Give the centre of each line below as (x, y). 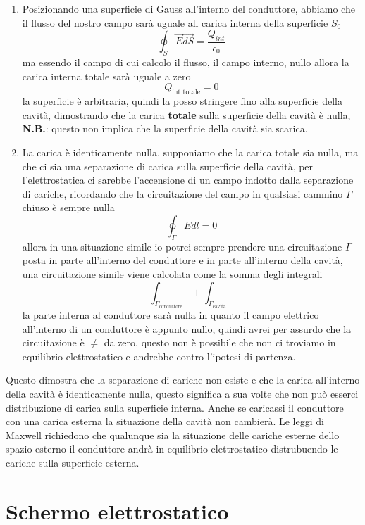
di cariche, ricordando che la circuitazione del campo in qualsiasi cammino (182, 193)
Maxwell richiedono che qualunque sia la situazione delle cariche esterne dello (173, 435)
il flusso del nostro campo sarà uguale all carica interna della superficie (175, 22)
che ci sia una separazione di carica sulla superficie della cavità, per (168, 166)
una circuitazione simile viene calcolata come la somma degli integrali (172, 273)
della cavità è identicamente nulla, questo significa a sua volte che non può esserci (182, 393)
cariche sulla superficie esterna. (73, 462)
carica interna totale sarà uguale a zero (106, 76)
